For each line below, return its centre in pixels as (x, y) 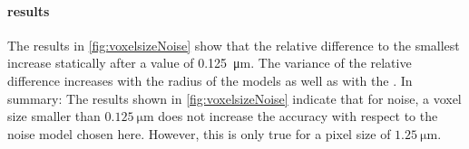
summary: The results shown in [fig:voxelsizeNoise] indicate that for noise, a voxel (234, 98)
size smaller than (54, 116)
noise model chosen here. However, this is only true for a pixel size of (199, 133)
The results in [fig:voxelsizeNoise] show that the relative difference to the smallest (234, 45)
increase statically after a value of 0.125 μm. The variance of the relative (210, 63)
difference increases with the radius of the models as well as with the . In (210, 80)
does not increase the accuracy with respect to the (298, 116)
